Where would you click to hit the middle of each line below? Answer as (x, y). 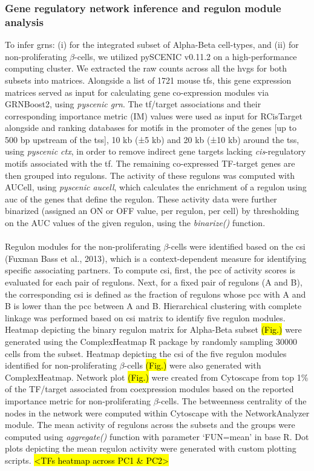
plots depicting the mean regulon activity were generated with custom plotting (151, 448)
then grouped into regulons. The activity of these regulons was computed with (150, 175)
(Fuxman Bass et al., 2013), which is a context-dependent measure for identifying (156, 258)
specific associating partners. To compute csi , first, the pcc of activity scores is (150, 270)
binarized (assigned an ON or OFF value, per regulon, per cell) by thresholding (152, 211)
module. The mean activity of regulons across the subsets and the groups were (150, 425)
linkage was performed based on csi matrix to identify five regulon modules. (145, 317)
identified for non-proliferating (61, 365)
